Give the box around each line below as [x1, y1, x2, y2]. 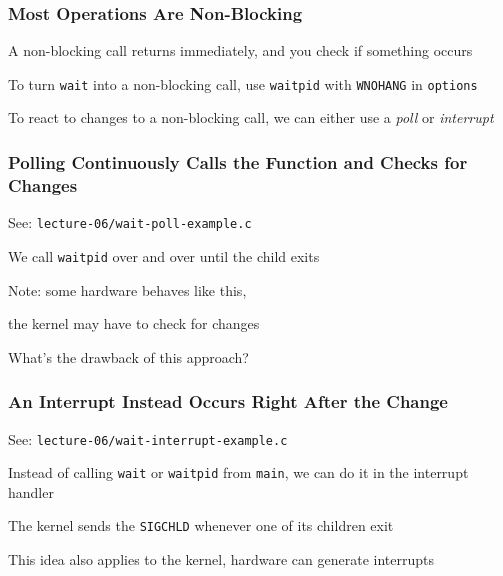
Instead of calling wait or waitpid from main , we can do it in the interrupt [8, 462, 469, 483]
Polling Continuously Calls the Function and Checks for [8, 149, 468, 174]
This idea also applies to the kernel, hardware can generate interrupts [8, 549, 434, 570]
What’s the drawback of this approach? [8, 346, 249, 367]
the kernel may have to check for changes [8, 313, 260, 334]
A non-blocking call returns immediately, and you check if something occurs [8, 40, 473, 61]
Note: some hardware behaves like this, [8, 279, 247, 300]
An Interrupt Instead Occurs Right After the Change [8, 389, 448, 414]
